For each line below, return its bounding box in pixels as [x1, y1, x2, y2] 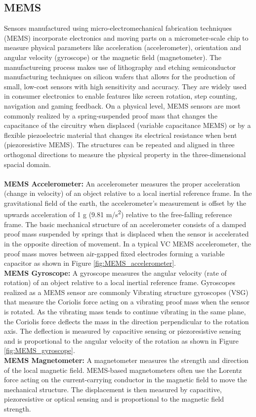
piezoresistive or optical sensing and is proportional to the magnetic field [4, 394, 224, 404]
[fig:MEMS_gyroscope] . [4, 345, 75, 356]
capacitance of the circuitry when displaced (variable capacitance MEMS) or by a [4, 120, 251, 130]
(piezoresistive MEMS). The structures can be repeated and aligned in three [4, 139, 235, 150]
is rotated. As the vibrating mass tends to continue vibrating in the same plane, [4, 306, 246, 317]
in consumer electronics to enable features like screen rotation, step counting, [4, 91, 237, 101]
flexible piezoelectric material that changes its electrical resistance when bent [4, 129, 237, 140]
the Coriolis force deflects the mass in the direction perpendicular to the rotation [4, 316, 249, 326]
